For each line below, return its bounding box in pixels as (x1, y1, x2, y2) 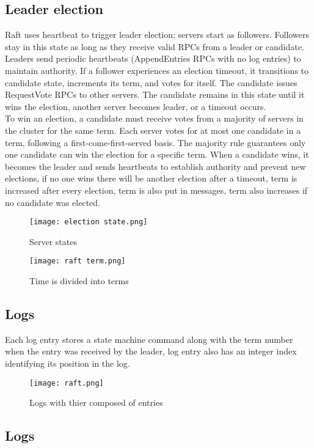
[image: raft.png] (29, 378, 104, 387)
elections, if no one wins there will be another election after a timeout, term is (5, 172, 298, 185)
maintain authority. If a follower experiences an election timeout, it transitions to (5, 64, 309, 76)
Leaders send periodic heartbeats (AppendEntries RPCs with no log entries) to (5, 52, 301, 65)
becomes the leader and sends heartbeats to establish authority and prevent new (5, 160, 306, 172)
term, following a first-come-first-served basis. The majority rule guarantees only (5, 136, 306, 149)
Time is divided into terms (29, 274, 129, 287)
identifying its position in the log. (5, 357, 130, 369)
